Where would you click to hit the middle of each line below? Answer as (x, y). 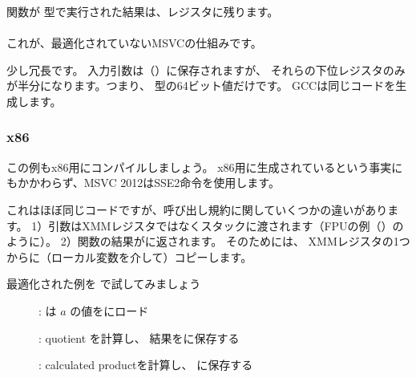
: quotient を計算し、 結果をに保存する (139, 337)
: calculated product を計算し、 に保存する (146, 365)
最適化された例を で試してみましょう (104, 284)
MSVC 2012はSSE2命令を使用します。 (182, 183)
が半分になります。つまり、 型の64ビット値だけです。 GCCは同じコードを (201, 85)
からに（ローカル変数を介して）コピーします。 (129, 256)
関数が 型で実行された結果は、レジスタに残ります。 (143, 11)
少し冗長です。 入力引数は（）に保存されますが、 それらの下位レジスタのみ (206, 69)
